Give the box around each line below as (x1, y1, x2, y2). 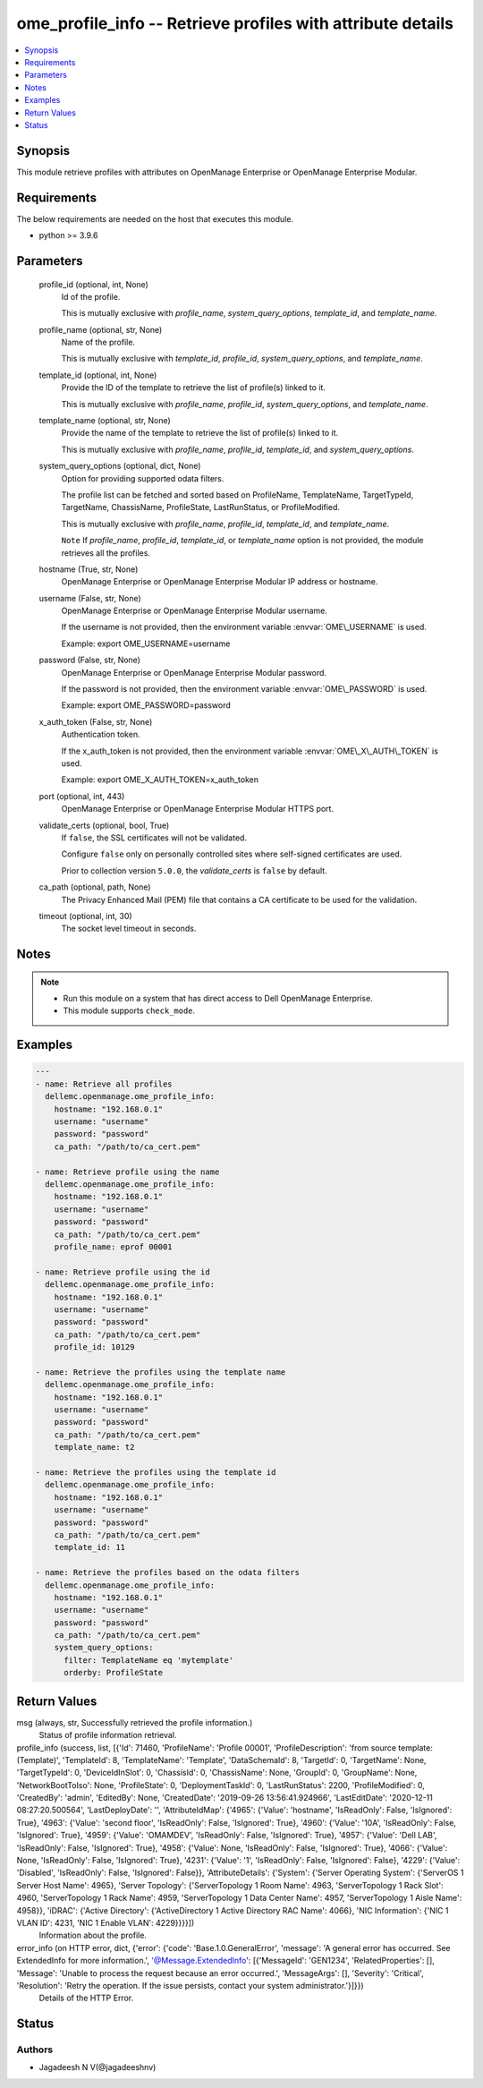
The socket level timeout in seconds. (61, 923, 197, 934)
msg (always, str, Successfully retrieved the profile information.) (16, 1717, 253, 1727)
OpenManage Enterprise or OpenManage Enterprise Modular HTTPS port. (61, 804, 335, 814)
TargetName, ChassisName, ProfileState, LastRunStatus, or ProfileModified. (61, 502, 340, 513)
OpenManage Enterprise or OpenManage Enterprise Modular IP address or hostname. (61, 576, 378, 587)
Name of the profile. (61, 337, 136, 348)
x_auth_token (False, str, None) (38, 716, 153, 727)
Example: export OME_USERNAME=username (61, 638, 231, 649)
